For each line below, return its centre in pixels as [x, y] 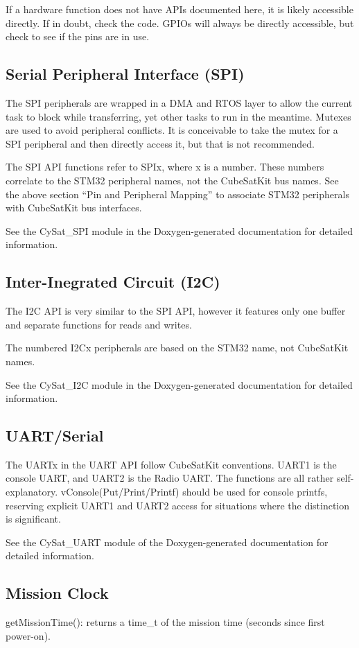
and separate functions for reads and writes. [99, 324]
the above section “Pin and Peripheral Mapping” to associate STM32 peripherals [177, 194]
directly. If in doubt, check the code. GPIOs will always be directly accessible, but [180, 23]
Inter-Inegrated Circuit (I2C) [113, 282]
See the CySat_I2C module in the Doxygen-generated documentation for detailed [179, 384]
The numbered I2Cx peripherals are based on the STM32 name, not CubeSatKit [177, 348]
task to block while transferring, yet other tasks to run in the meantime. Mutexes [178, 116]
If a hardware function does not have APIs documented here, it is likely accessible [179, 9]
